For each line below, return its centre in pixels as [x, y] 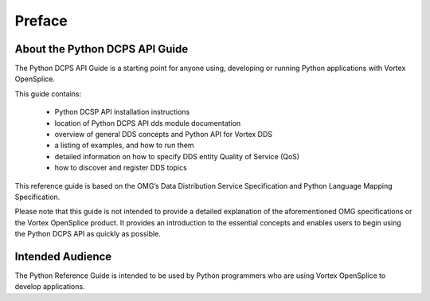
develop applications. [50, 287]
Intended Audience [63, 256]
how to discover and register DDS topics [121, 168]
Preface [41, 21]
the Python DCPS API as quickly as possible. [88, 234]
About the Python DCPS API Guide [102, 49]
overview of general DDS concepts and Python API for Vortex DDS [164, 135]
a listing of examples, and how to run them [124, 145]
